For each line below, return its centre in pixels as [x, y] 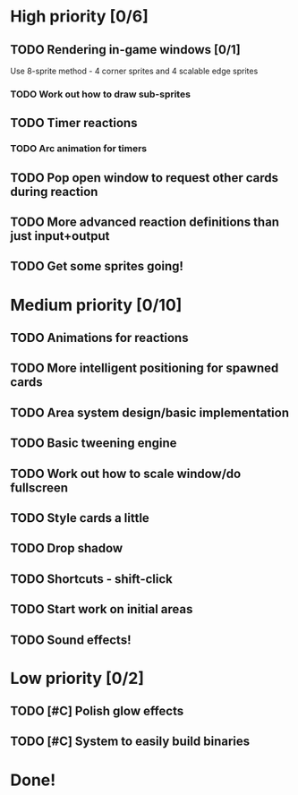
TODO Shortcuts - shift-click [92, 579]
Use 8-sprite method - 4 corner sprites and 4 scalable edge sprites [134, 71]
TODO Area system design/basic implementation [150, 412]
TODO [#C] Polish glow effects [97, 711]
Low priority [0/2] [77, 678]
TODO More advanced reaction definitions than [145, 222]
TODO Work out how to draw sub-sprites [101, 94]
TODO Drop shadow [67, 548]
